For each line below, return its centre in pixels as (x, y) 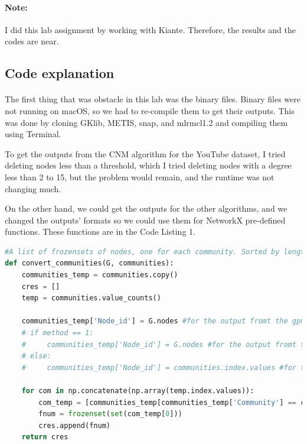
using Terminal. (33, 134)
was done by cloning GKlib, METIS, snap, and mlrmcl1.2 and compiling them (146, 122)
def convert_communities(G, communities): (89, 263)
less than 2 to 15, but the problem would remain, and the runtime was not (140, 176)
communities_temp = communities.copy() (100, 275)
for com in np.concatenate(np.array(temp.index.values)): (138, 391)
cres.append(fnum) (74, 425)
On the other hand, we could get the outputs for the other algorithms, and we (146, 208)
